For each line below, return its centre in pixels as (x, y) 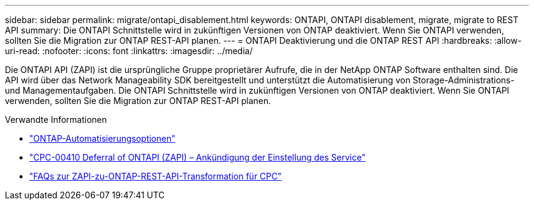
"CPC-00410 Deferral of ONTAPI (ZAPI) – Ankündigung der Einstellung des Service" (198, 157)
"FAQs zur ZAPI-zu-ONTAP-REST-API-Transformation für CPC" (156, 176)
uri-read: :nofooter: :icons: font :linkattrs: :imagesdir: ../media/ (129, 51)
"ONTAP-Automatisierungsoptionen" (102, 138)
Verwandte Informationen (56, 120)
